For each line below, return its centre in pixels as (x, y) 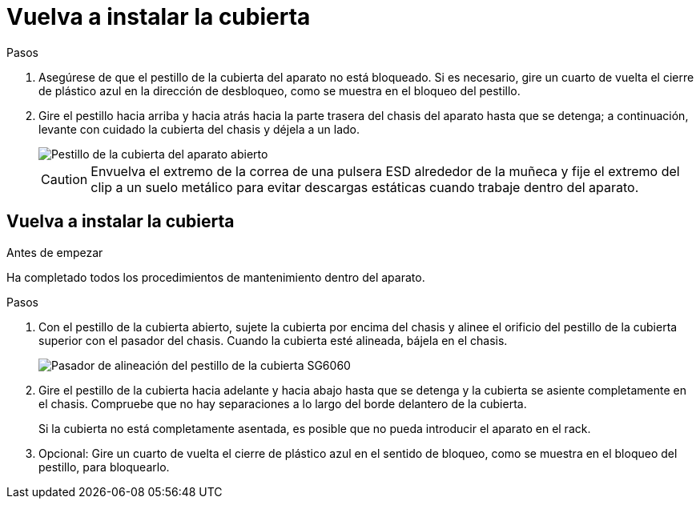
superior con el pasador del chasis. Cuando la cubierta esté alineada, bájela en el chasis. (273, 340)
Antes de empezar (55, 252)
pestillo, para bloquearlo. (104, 467)
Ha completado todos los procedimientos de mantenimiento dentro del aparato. (216, 277)
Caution (64, 179)
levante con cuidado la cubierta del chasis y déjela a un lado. (199, 129)
